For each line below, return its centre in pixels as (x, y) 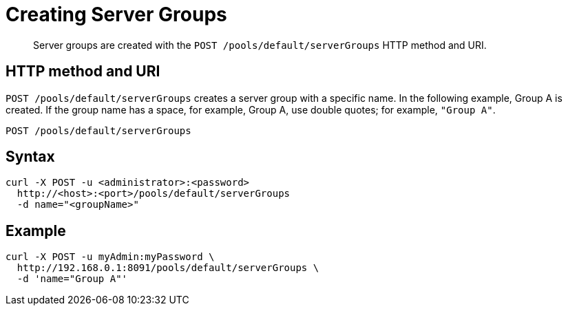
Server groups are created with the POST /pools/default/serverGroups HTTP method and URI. (260, 45)
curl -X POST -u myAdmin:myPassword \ (110, 257)
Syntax (30, 157)
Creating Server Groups (116, 14)
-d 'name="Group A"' (72, 279)
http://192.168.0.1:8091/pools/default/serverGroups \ (168, 268)
